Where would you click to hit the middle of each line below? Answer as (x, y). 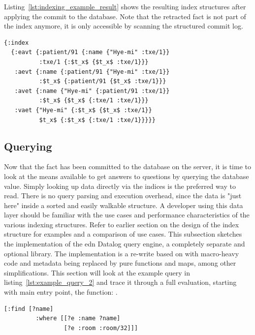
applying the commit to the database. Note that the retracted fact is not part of (125, 16)
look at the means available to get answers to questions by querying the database (127, 176)
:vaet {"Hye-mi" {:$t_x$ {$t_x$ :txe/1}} (83, 110)
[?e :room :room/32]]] (101, 328)
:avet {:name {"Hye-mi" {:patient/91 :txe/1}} (92, 91)
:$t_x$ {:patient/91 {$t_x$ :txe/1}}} (103, 81)
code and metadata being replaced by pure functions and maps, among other (120, 263)
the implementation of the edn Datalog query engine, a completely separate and (125, 244)
